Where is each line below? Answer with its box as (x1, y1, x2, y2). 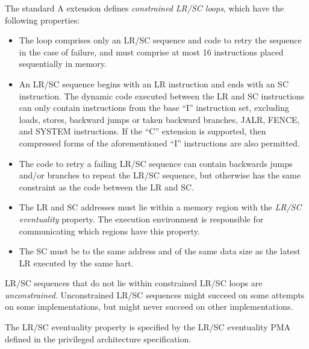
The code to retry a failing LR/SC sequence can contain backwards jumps (19, 157, 293, 169)
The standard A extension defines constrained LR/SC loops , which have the (5, 2, 284, 14)
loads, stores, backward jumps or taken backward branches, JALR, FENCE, (19, 113, 300, 125)
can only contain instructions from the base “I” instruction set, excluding (19, 101, 289, 114)
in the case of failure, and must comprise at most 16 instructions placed (19, 45, 284, 58)
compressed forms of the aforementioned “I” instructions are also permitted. (19, 136, 300, 149)
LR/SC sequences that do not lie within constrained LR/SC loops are (5, 277, 263, 289)
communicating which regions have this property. (19, 224, 200, 237)
